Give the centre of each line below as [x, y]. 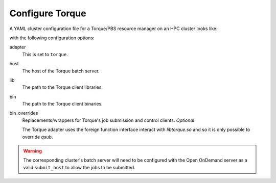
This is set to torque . [45, 54]
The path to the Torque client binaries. [63, 104]
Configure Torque [48, 13]
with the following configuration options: [52, 38]
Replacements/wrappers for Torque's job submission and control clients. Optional [108, 120]
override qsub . [38, 137]
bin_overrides [24, 113]
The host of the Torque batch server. [61, 71]
